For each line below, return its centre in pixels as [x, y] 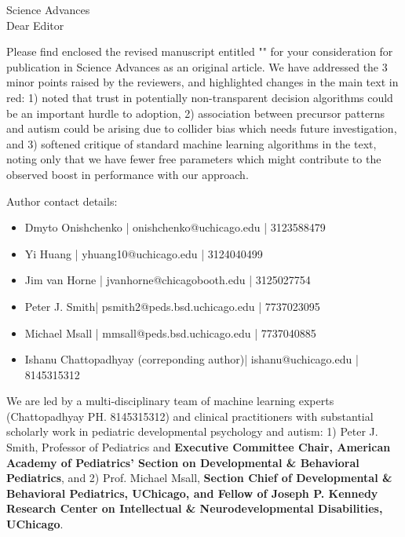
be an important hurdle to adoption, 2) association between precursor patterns [196, 113]
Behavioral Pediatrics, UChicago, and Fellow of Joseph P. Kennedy [192, 493]
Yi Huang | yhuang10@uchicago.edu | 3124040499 [144, 253]
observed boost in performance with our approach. [128, 174]
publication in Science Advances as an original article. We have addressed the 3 [197, 66]
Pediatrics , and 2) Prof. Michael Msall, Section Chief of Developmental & [199, 478]
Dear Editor [35, 25]
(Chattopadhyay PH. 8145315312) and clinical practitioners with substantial [190, 416]
